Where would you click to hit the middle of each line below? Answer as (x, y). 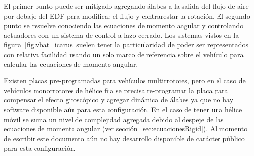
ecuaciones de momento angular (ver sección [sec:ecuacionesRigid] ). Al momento (126, 129)
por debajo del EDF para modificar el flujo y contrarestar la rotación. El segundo (127, 16)
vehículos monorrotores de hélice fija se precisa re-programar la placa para (116, 90)
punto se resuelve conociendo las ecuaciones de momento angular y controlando (124, 25)
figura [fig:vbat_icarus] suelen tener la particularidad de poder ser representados (126, 45)
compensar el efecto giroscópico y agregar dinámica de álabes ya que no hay (119, 100)
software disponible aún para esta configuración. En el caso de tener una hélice (123, 109)
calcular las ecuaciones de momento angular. (71, 64)
